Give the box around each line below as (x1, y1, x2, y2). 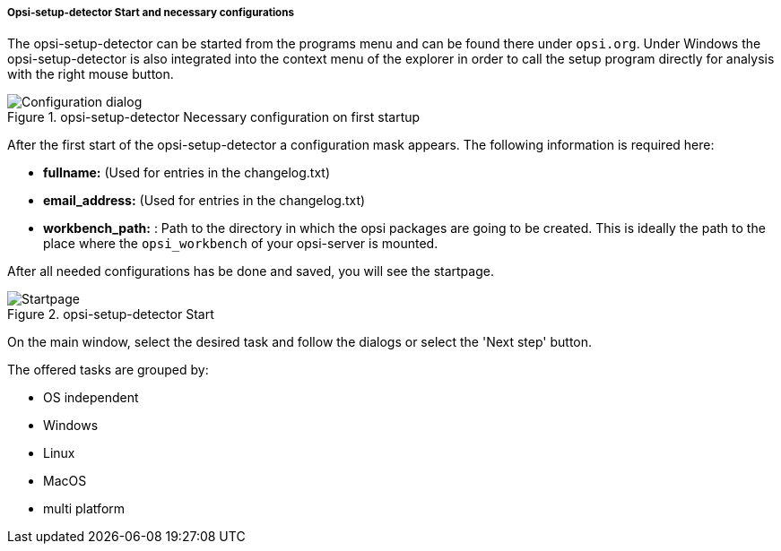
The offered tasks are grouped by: (7, 362, 209, 378)
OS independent (43, 390, 139, 406)
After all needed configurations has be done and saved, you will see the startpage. (7, 263, 494, 280)
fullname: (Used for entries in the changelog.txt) (43, 165, 331, 181)
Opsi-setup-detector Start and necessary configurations (7, 6, 294, 19)
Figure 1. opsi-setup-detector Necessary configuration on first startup (7, 109, 421, 125)
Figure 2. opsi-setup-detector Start (7, 306, 214, 323)
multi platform (43, 501, 126, 517)
